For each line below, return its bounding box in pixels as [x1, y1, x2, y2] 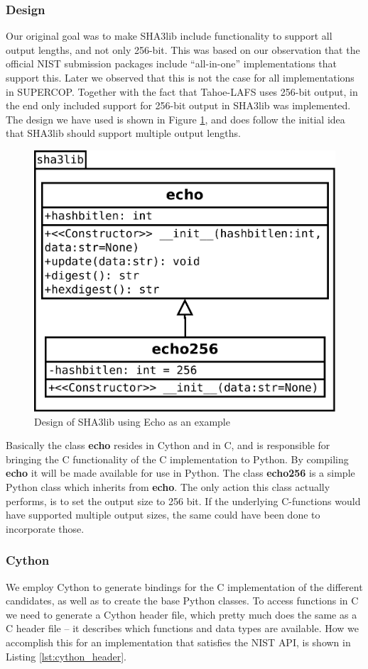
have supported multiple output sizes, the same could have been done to [6, 507, 320, 522]
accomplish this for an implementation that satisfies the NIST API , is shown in [6, 635, 351, 650]
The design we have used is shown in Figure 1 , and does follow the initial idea [6, 111, 345, 126]
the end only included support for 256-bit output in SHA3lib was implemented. [6, 98, 351, 113]
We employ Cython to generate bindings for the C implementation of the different [6, 579, 363, 594]
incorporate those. [6, 521, 85, 536]
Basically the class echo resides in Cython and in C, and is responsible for [6, 438, 330, 453]
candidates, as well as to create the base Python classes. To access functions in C [6, 593, 359, 608]
